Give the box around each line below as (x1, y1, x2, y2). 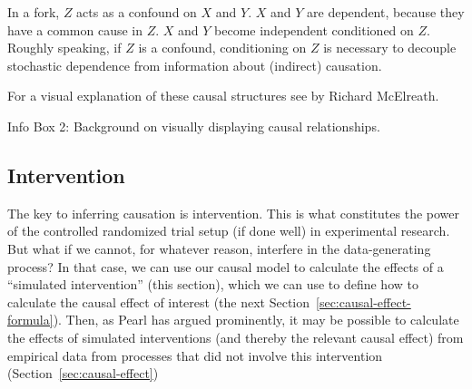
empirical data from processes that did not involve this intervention (7, 345, 383, 365)
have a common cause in (7, 20, 143, 39)
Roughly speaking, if (7, 38, 122, 57)
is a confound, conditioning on (138, 38, 307, 57)
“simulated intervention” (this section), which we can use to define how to (7, 275, 418, 294)
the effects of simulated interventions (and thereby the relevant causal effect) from (7, 327, 464, 346)
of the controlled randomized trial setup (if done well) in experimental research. (7, 221, 450, 240)
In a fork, (7, 3, 60, 21)
